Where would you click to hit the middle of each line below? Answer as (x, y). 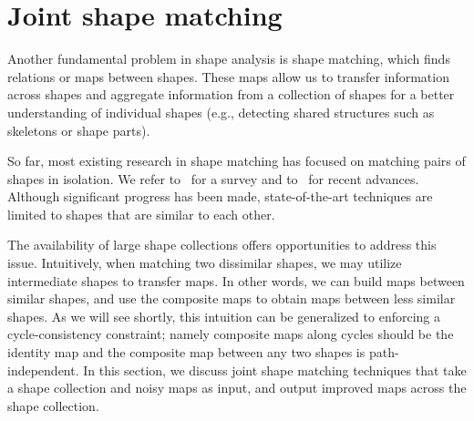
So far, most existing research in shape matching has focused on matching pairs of (237, 161)
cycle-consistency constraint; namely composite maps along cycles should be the (231, 334)
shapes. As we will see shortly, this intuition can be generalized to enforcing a (224, 316)
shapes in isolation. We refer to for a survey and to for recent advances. (213, 178)
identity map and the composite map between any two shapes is (186, 352)
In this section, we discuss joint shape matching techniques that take (275, 370)
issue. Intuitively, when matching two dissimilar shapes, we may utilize (205, 263)
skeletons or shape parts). (79, 130)
